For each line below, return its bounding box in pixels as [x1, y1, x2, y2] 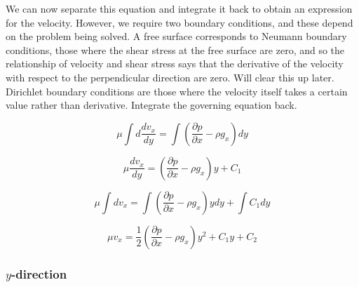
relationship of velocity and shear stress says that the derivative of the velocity [6, 56, 344, 71]
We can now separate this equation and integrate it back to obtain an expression [6, 1, 353, 15]
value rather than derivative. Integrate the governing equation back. [6, 98, 297, 112]
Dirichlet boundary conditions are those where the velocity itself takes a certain [6, 84, 348, 98]
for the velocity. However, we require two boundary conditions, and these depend [6, 15, 353, 29]
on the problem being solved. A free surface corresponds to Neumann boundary [6, 29, 347, 44]
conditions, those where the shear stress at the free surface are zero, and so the [6, 42, 345, 57]
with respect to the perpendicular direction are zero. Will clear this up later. [6, 69, 334, 84]
